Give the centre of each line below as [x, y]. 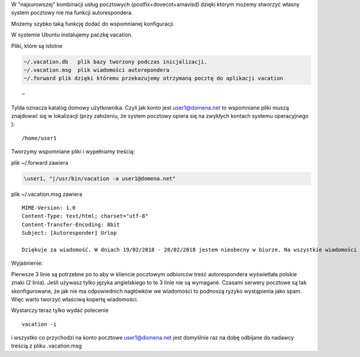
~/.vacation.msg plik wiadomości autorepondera [97, 70]
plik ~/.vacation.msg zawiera [46, 194]
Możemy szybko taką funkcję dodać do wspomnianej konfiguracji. [93, 23]
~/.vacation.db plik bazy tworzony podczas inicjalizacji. [115, 62]
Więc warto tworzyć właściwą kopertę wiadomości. [75, 299]
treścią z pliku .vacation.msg [46, 346]
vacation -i [39, 324]
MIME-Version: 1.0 [49, 208]
